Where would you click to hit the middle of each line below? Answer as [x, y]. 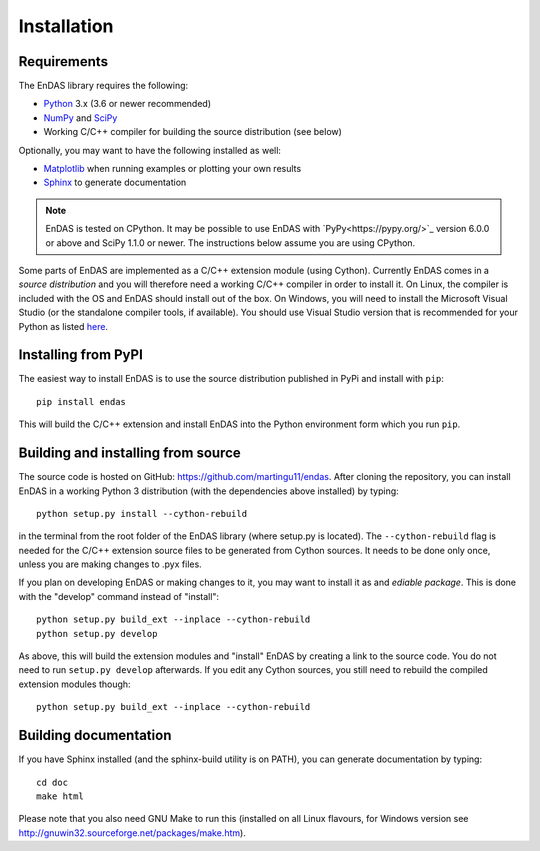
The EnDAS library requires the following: [103, 86]
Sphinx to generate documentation [115, 182]
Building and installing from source [130, 453]
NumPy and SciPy [80, 117]
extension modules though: [74, 684]
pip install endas [81, 401]
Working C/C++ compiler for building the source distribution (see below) [192, 132]
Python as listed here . [63, 326]
